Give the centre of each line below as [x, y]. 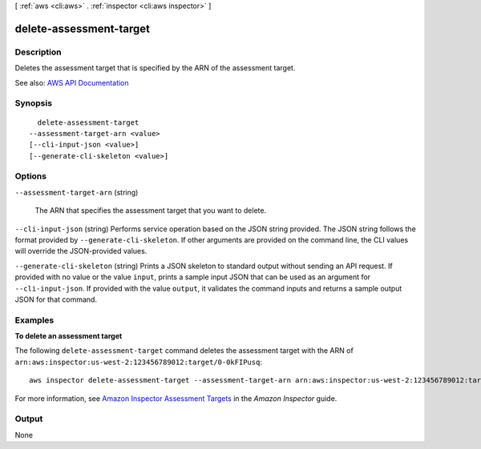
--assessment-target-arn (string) [77, 192]
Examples [34, 320]
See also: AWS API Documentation [72, 82]
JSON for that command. [56, 299]
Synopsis [33, 103]
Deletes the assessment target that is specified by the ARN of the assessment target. [155, 68]
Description [38, 52]
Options [31, 176]
